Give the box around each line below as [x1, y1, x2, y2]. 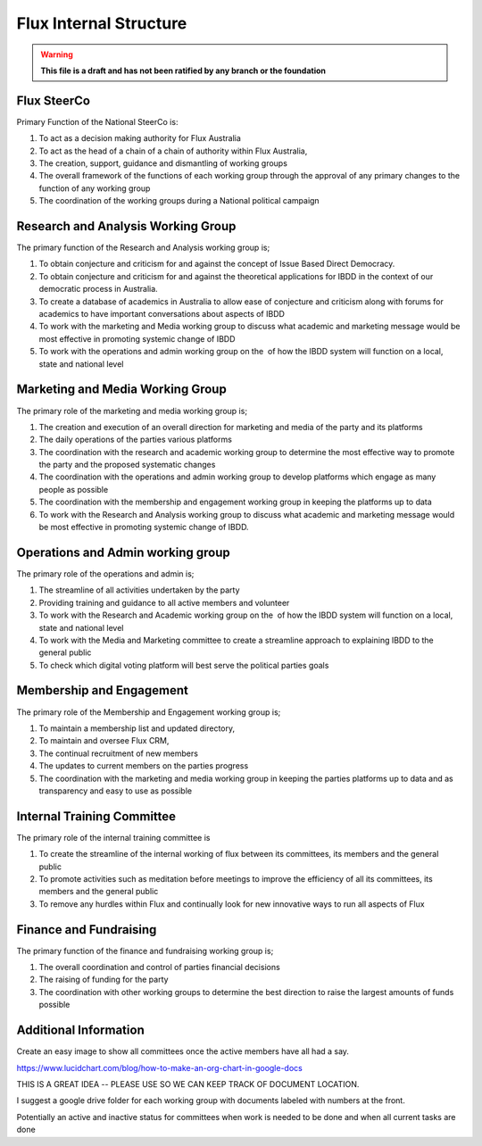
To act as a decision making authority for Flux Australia [38, 133, 241, 144]
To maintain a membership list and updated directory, [38, 723, 236, 734]
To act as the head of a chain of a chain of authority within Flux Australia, [38, 145, 308, 156]
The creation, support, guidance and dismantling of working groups [38, 158, 287, 169]
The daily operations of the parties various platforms [38, 434, 232, 445]
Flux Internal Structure [16, 13, 187, 33]
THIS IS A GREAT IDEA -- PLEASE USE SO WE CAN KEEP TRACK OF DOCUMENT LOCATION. [16, 1078, 360, 1089]
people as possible [38, 484, 109, 494]
